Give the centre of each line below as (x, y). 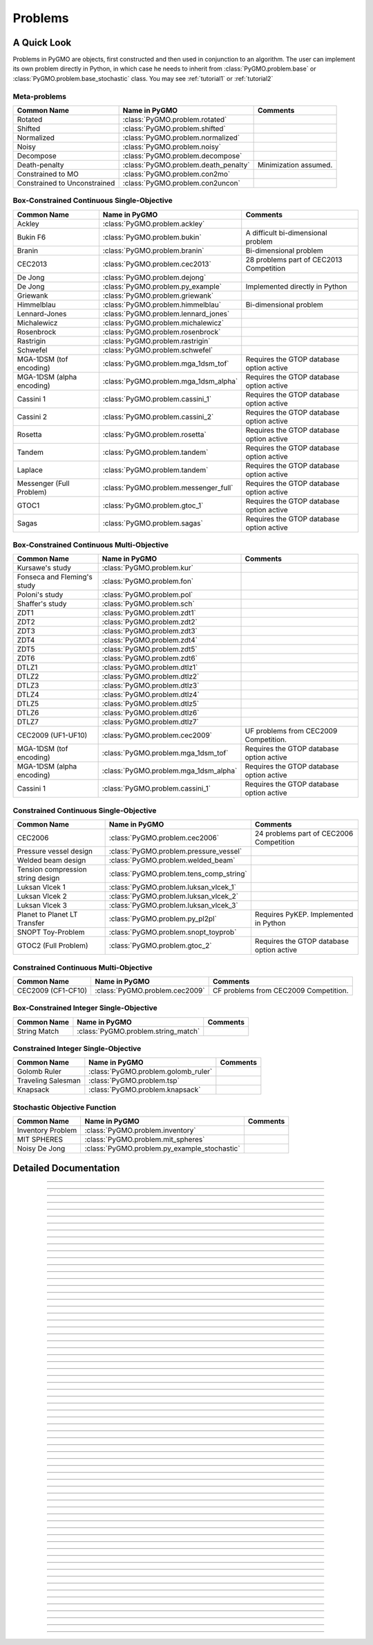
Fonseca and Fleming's (55, 577)
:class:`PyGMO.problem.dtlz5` (151, 704)
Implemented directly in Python (296, 286)
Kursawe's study (44, 568)
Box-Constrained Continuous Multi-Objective (91, 545)
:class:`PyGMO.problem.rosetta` (154, 434)
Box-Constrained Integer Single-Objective (85, 1008)
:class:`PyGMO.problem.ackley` (154, 224)
